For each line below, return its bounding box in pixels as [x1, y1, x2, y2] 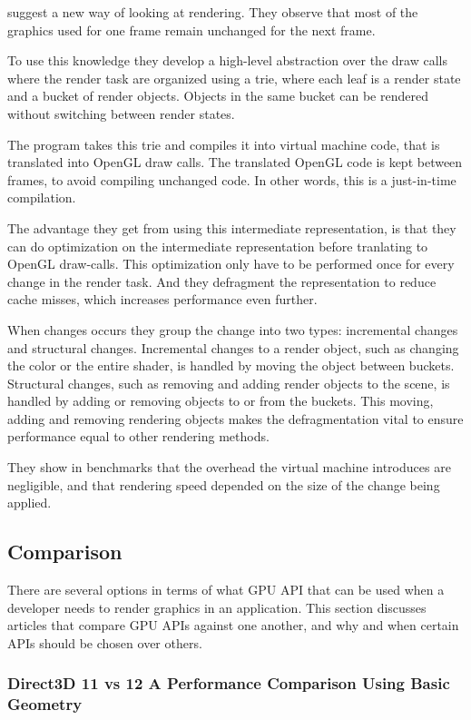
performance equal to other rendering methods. [7, 427, 270, 446]
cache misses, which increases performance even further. [7, 290, 318, 309]
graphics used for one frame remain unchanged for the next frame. [7, 20, 376, 39]
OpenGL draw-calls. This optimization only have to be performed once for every [7, 254, 455, 273]
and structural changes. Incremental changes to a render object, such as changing [7, 338, 459, 357]
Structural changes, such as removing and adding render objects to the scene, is [7, 373, 450, 392]
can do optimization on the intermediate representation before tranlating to [7, 236, 428, 255]
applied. [7, 493, 52, 512]
